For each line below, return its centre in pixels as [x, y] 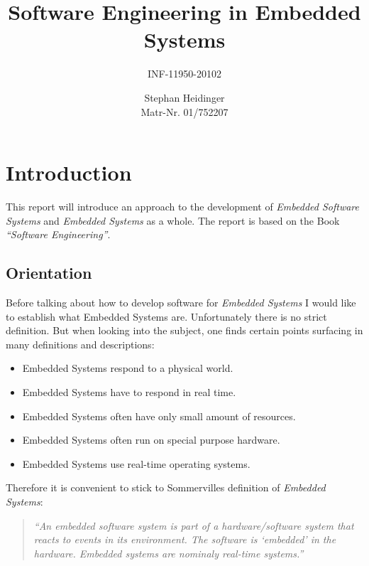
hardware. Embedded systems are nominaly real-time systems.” [169, 553]
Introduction [69, 172]
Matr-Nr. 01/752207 [184, 111]
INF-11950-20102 [184, 74]
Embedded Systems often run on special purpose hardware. [151, 440]
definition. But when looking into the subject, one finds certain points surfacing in [184, 330]
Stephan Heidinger [184, 97]
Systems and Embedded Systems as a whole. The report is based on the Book [173, 220]
